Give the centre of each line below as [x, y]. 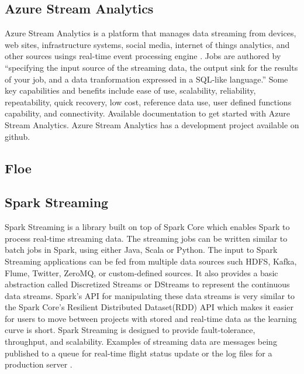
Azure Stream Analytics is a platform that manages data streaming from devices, [151, 33]
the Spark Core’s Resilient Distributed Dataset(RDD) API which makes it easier [149, 307]
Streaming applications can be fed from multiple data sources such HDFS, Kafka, [151, 261]
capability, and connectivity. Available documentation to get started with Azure [147, 113]
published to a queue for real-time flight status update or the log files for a [139, 353]
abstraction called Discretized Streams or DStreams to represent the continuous [147, 284]
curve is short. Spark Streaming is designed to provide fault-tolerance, [130, 330]
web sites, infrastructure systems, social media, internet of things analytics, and [147, 44]
